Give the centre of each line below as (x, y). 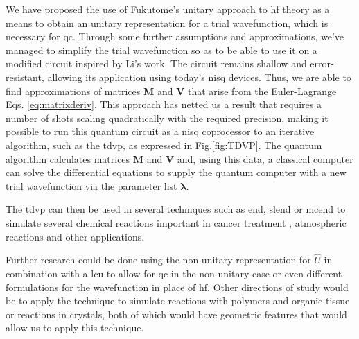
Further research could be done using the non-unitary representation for (158, 260)
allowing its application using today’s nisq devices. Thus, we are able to (199, 77)
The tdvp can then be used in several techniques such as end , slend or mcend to (176, 209)
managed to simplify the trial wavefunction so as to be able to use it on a (161, 50)
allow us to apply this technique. (75, 328)
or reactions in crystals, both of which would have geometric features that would (176, 314)
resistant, (25, 77)
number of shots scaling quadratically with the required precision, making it (167, 118)
